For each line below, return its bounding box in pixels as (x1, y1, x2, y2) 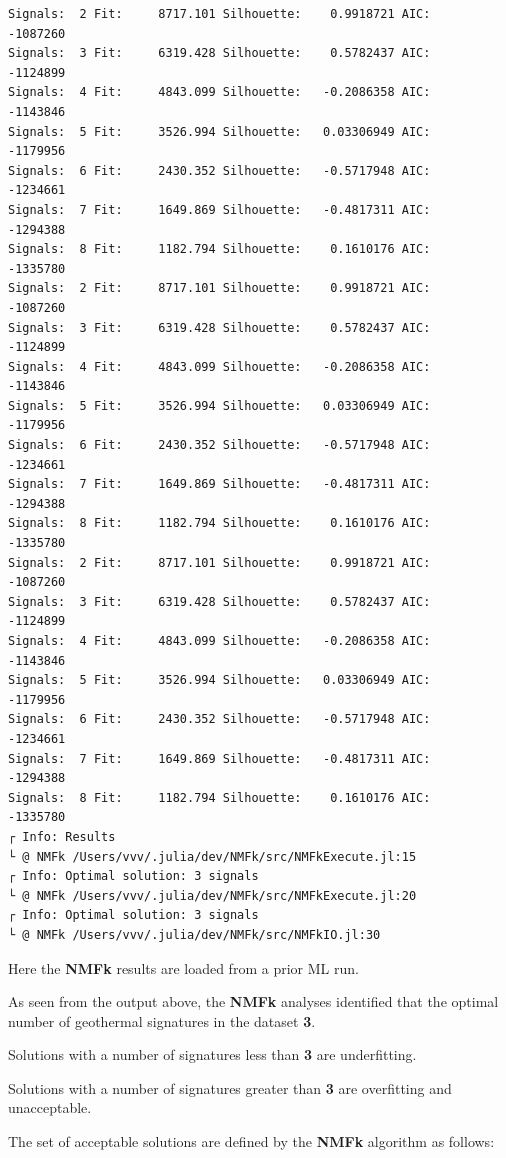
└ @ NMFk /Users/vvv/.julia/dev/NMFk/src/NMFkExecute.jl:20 (8, 888, 417, 903)
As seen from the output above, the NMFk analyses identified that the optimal (8, 991, 499, 1012)
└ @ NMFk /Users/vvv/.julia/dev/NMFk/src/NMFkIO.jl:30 (8, 927, 381, 942)
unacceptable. (8, 1097, 92, 1118)
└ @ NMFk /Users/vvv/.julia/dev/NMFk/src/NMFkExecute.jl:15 (8, 849, 417, 864)
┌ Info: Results (8, 829, 116, 844)
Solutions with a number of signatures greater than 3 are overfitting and (8, 1077, 452, 1098)
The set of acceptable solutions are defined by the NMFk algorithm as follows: (8, 1131, 495, 1152)
